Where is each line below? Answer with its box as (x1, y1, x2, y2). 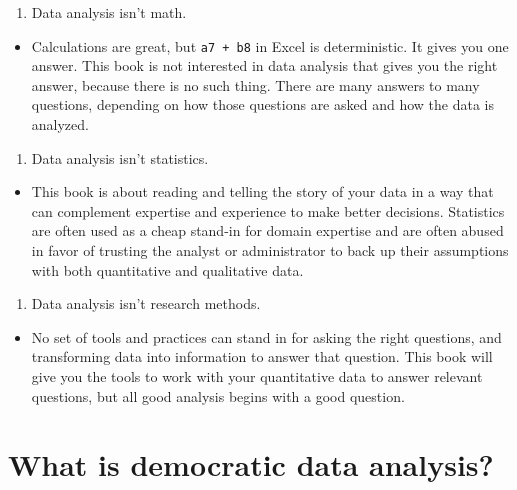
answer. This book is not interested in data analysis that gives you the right (31, 55, 498, 76)
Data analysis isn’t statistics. (31, 147, 209, 168)
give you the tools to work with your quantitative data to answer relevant (31, 365, 483, 386)
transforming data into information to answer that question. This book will (31, 346, 493, 367)
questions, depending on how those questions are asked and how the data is (31, 94, 494, 115)
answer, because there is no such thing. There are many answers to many (31, 74, 480, 95)
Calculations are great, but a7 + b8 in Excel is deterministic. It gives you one (31, 35, 509, 56)
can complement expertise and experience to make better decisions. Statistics (31, 200, 505, 221)
